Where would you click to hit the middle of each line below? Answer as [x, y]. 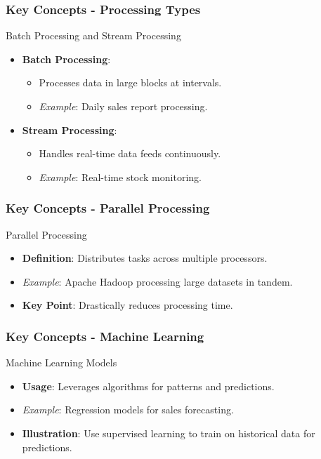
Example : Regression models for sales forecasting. [128, 410]
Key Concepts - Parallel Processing [108, 208]
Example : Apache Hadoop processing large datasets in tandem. [157, 281]
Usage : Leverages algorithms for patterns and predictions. [148, 386]
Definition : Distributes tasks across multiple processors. [145, 258]
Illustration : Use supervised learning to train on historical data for [169, 433]
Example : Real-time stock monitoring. [120, 177]
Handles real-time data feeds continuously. [130, 153]
